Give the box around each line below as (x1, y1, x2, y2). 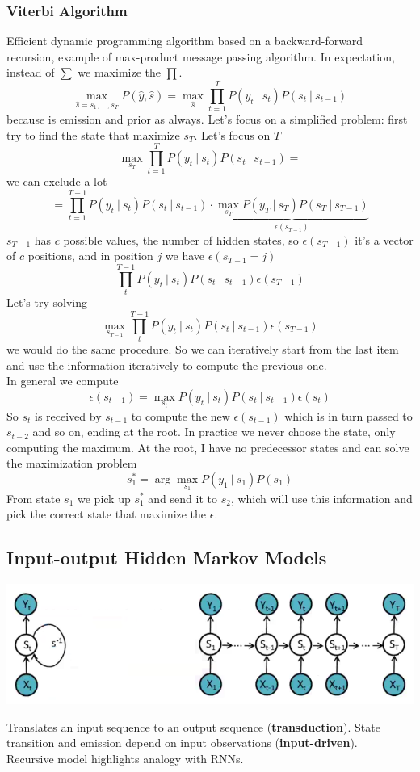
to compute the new (131, 407, 230, 424)
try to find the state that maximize (6, 126, 180, 143)
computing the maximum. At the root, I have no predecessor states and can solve (6, 438, 409, 455)
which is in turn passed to (284, 407, 413, 424)
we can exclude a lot (6, 173, 107, 190)
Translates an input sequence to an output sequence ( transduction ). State (6, 718, 380, 735)
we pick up (78, 489, 131, 506)
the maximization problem (6, 455, 137, 472)
